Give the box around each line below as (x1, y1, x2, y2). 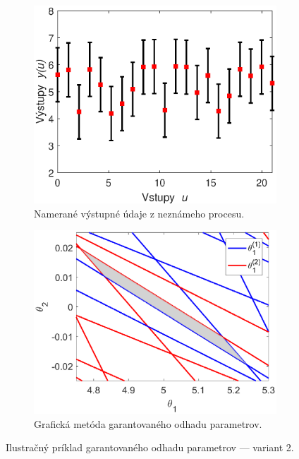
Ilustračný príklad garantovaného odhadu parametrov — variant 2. (6, 440, 294, 455)
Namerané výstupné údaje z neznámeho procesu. (34, 205, 245, 220)
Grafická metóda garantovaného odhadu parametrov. (34, 416, 262, 431)
